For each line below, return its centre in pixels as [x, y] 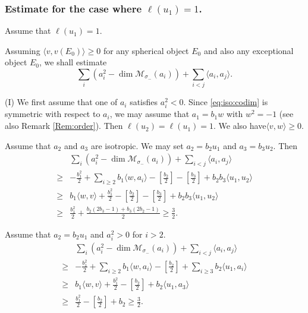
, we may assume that [150, 114]
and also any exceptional [249, 50]
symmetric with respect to [53, 114]
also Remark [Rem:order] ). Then [64, 126]
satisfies [144, 102]
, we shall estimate [73, 62]
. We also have [240, 126]
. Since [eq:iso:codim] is [226, 102]
